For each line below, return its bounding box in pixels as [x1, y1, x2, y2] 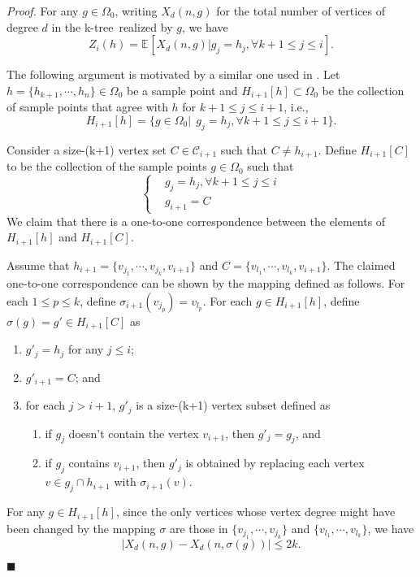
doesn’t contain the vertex [68, 424, 199, 441]
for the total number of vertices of [216, 2, 386, 19]
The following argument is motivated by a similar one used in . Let [6, 66, 340, 83]
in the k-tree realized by [51, 18, 173, 35]
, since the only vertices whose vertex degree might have [115, 503, 396, 520]
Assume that [6, 256, 70, 273]
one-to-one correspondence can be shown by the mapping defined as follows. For [6, 275, 405, 292]
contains [68, 454, 110, 471]
